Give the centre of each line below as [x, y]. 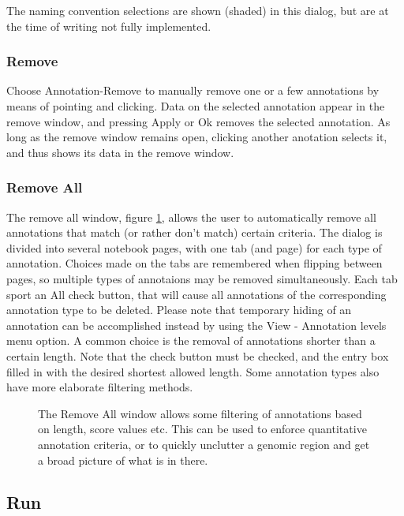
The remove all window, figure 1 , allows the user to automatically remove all [191, 217]
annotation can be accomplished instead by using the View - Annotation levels [196, 325]
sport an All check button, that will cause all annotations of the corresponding [196, 294]
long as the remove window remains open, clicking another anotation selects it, [197, 137]
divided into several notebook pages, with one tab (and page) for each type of [194, 247]
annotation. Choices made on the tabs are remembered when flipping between [195, 263]
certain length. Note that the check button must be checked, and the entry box [198, 355]
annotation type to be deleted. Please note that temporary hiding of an [179, 310]
